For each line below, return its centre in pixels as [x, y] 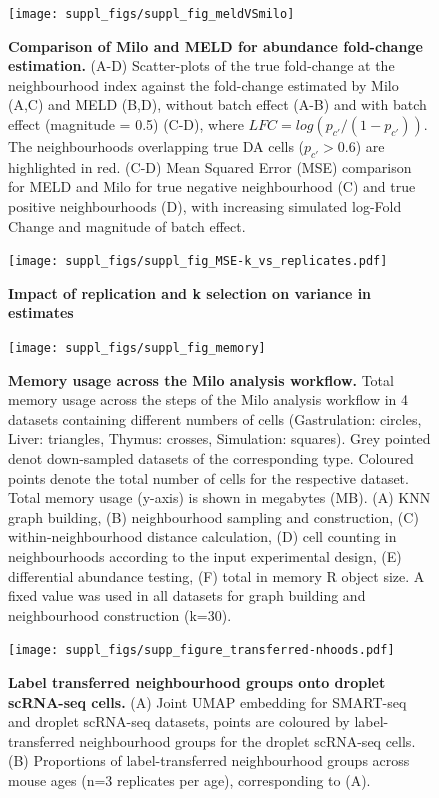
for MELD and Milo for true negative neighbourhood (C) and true [212, 186]
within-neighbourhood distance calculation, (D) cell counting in [202, 536]
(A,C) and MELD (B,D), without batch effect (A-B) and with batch [217, 104]
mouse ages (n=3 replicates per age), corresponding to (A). [189, 780]
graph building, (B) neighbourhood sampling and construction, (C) [213, 516]
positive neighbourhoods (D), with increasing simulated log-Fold [205, 206]
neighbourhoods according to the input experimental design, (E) [205, 556]
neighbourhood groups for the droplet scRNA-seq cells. [247, 740]
